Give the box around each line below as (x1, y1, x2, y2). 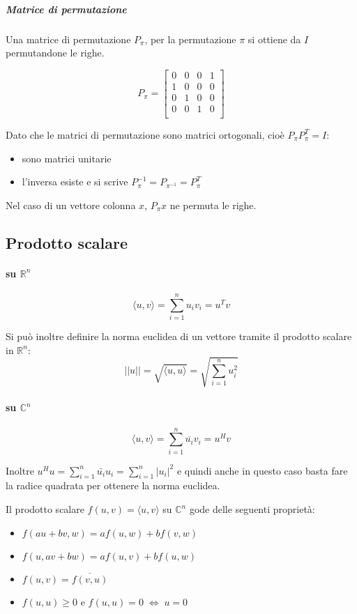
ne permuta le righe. (169, 197, 257, 212)
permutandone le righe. (6, 45, 105, 60)
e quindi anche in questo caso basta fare (176, 463, 348, 477)
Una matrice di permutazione (6, 31, 131, 46)
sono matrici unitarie (22, 151, 112, 165)
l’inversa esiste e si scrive (22, 174, 128, 189)
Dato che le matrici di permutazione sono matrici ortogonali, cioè (6, 127, 284, 141)
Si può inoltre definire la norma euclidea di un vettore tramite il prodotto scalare (6, 328, 352, 343)
